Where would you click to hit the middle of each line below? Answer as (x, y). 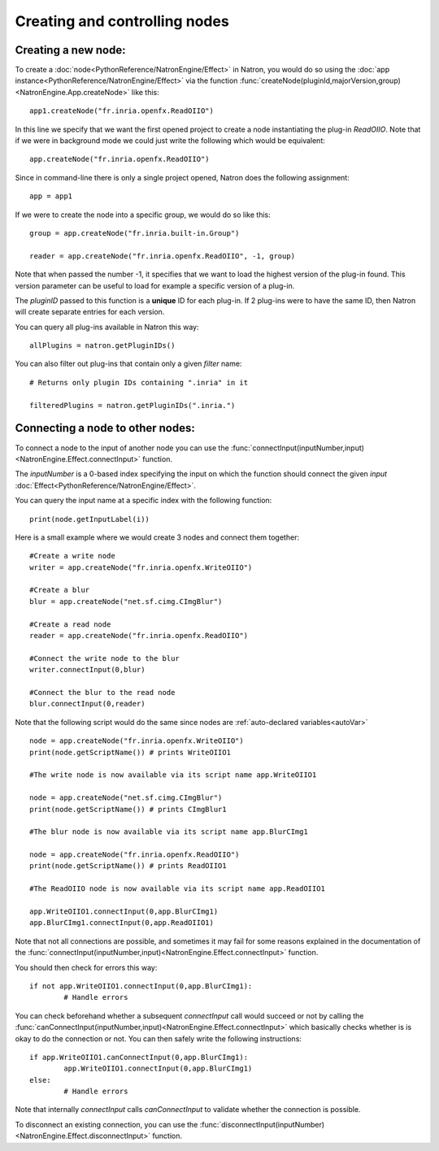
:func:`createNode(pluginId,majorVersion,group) (320, 80)
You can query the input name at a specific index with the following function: (143, 501)
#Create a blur (60, 590)
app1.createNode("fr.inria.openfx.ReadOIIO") (122, 111)
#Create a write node (72, 556)
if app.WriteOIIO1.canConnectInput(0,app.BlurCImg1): (139, 1057)
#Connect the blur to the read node (102, 692)
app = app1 (51, 196)
